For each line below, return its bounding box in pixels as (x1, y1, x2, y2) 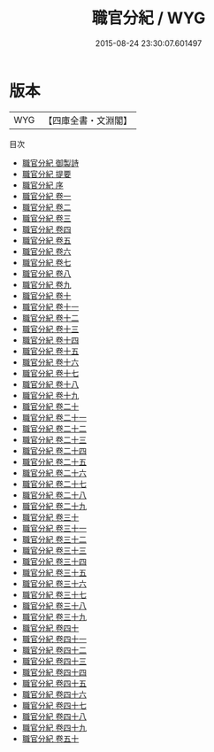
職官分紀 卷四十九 (21, 722, 87, 733)
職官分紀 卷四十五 (21, 678, 87, 688)
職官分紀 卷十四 (21, 334, 80, 345)
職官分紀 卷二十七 (21, 478, 87, 489)
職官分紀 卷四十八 (21, 710, 87, 722)
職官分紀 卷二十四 (21, 445, 87, 456)
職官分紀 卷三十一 (21, 523, 87, 533)
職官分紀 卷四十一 (21, 633, 87, 644)
